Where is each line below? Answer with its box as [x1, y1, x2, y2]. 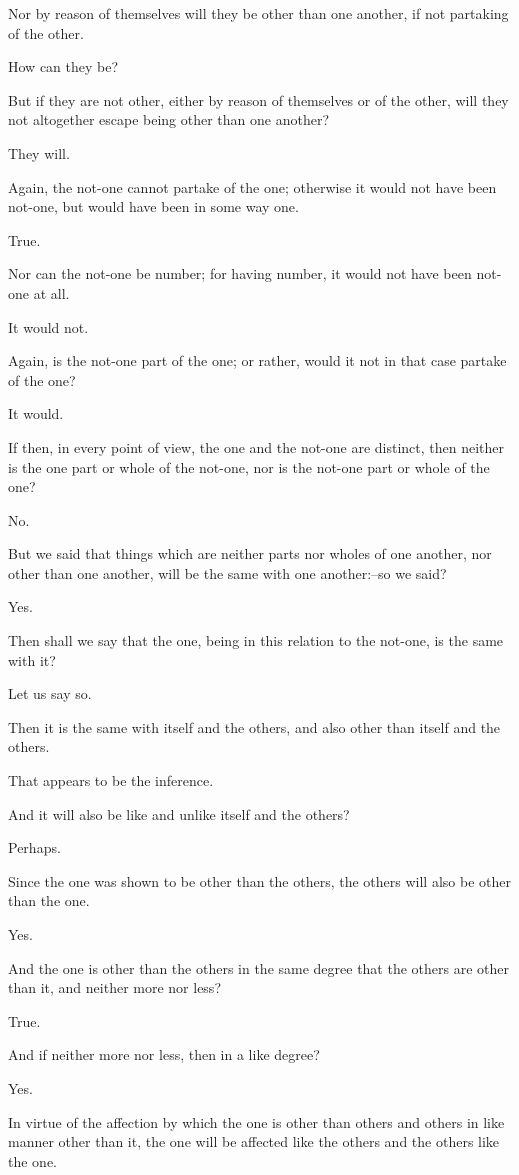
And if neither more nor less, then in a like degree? [8, 1044, 320, 1065]
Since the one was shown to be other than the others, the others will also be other [8, 870, 511, 891]
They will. [8, 142, 70, 163]
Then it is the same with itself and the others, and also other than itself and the [8, 716, 501, 737]
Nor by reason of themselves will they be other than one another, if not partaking [8, 3, 509, 23]
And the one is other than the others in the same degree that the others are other [8, 957, 510, 978]
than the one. [8, 890, 90, 911]
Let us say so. [8, 683, 92, 704]
